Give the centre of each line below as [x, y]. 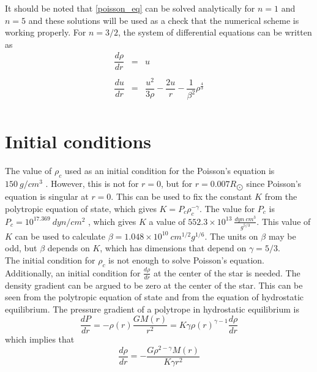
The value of [28, 171]
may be [282, 236]
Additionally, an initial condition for [73, 272]
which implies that [40, 339]
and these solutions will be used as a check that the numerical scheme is [164, 20]
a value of [167, 221]
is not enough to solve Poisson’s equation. [186, 260]
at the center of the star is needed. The [227, 272]
